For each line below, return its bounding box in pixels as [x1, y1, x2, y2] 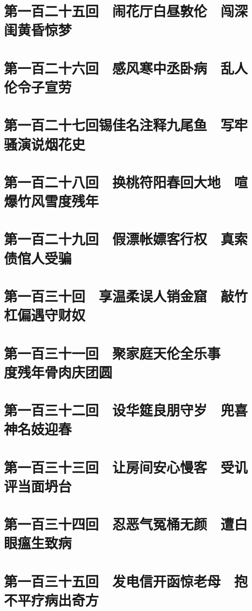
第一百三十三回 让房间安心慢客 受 [4, 457, 235, 477]
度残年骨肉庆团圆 [4, 362, 113, 382]
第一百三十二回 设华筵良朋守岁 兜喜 [4, 400, 248, 420]
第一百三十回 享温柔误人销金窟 [4, 286, 208, 305]
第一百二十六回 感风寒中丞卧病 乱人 [4, 58, 248, 78]
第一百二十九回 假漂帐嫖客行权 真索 [4, 229, 248, 249]
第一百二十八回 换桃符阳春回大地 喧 [4, 172, 248, 192]
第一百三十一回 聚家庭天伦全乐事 [4, 343, 221, 363]
